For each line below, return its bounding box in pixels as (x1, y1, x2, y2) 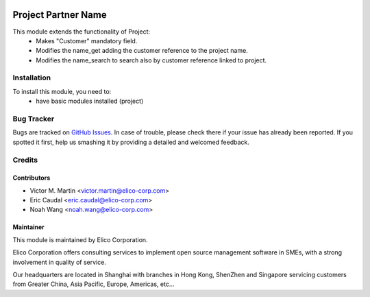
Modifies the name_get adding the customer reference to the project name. (36, 47, 248, 55)
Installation (12, 73, 51, 82)
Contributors (12, 174, 51, 182)
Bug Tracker (12, 114, 55, 123)
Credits (12, 155, 38, 165)
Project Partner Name (12, 9, 107, 21)
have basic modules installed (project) (36, 97, 144, 106)
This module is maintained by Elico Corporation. (12, 235, 148, 243)
